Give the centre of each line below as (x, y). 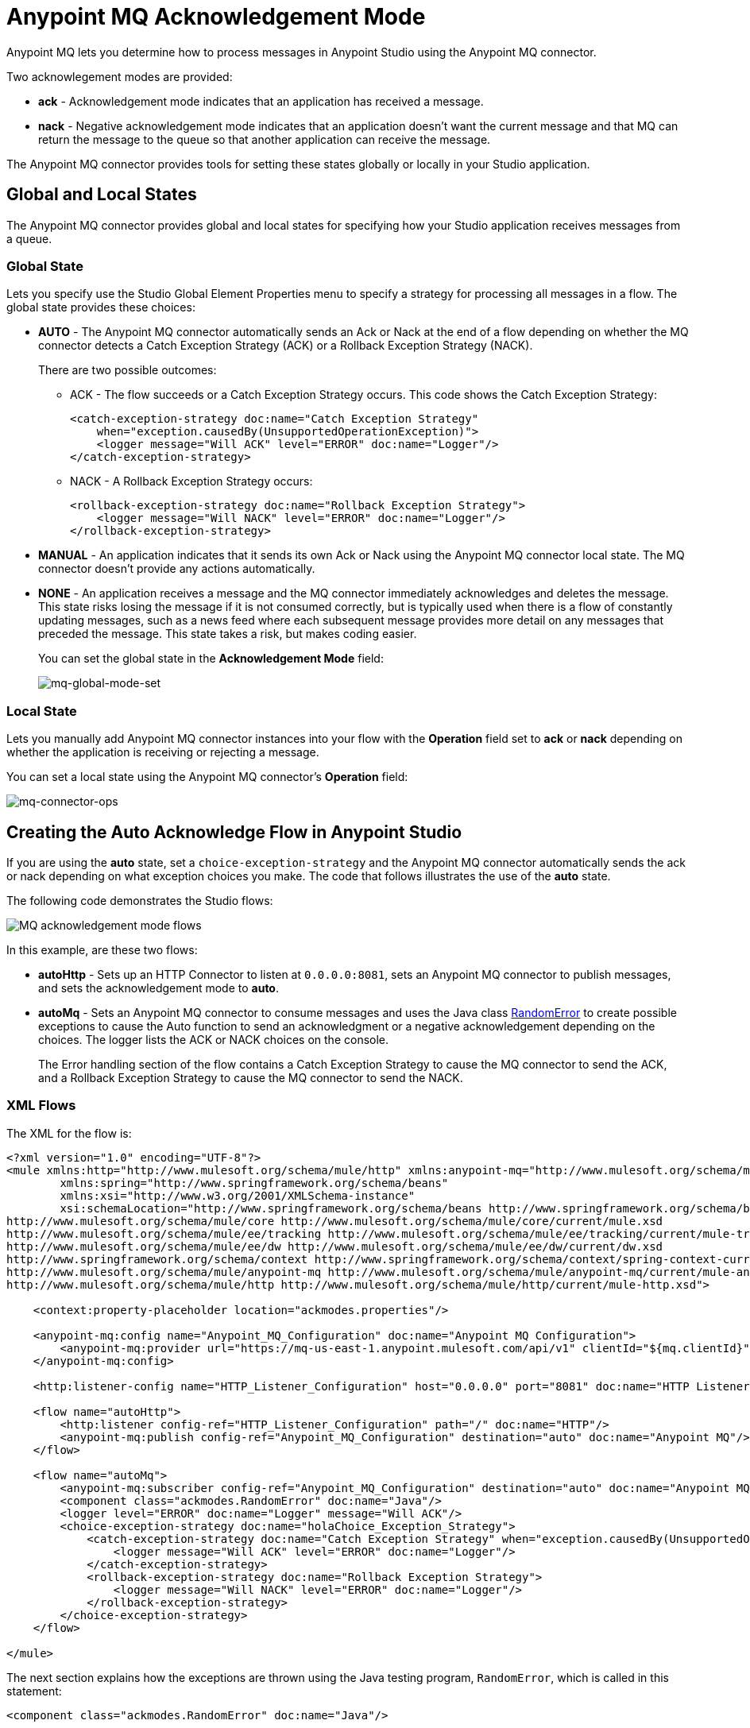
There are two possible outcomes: (128, 370)
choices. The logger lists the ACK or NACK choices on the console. (214, 1039)
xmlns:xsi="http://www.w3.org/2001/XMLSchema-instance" (238, 1195)
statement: (34, 1691)
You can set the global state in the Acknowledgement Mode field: (211, 659)
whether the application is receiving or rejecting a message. (163, 752)
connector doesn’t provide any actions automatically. (177, 569)
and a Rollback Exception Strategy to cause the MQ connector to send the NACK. (251, 1077)
